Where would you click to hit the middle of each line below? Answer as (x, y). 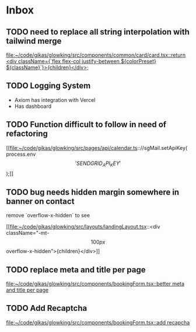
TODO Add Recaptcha (47, 308)
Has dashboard (33, 106)
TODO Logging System (48, 86)
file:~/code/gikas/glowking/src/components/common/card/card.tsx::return (96, 55)
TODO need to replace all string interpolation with (98, 32)
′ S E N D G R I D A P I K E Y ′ (98, 164)
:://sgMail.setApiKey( (162, 148)
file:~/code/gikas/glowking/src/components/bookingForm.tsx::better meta (95, 284)
